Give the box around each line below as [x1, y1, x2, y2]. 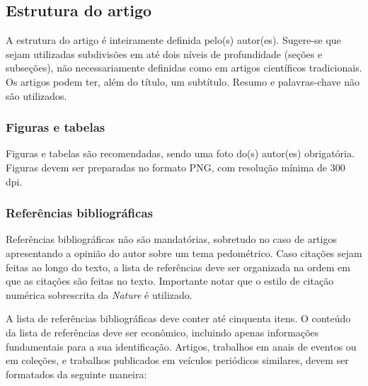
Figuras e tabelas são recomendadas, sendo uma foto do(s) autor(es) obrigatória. [6, 146, 355, 161]
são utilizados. [6, 88, 67, 103]
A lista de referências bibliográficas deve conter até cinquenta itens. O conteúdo [6, 311, 351, 326]
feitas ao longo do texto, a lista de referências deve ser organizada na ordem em [6, 259, 350, 274]
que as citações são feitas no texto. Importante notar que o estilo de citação [6, 273, 334, 288]
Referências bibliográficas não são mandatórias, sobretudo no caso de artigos [6, 232, 337, 246]
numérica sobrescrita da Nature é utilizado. [6, 287, 192, 302]
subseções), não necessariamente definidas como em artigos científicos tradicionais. [6, 60, 362, 75]
